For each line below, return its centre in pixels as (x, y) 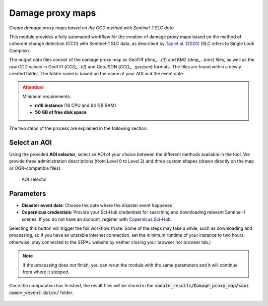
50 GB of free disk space (61, 112)
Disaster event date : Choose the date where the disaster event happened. (98, 205)
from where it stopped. (46, 272)
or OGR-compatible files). (35, 168)
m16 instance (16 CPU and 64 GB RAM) (75, 105)
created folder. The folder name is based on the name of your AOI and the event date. (97, 73)
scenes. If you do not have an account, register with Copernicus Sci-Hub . (97, 219)
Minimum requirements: (47, 96)
